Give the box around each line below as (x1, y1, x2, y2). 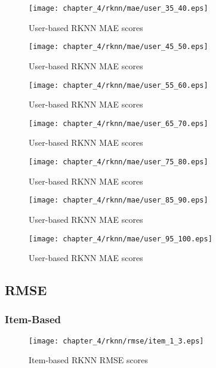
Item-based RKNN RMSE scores (29, 354, 148, 366)
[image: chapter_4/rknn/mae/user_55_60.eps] (29, 81, 208, 90)
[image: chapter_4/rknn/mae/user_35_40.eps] (29, 4, 208, 13)
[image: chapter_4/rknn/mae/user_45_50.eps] (29, 42, 208, 51)
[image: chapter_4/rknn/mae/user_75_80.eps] (29, 158, 208, 166)
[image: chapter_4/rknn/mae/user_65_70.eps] (29, 119, 208, 128)
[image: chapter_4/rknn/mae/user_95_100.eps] (29, 234, 212, 243)
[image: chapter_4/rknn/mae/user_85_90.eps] (29, 196, 208, 205)
